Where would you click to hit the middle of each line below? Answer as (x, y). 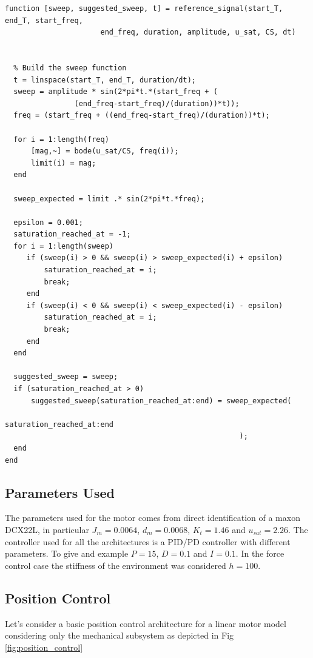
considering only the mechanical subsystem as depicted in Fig (119, 635)
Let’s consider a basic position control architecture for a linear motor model (146, 623)
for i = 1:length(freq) (61, 139)
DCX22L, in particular (47, 529)
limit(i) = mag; (63, 163)
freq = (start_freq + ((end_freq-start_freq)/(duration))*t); (142, 116)
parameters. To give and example (67, 553)
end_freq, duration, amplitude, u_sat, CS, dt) (198, 32)
